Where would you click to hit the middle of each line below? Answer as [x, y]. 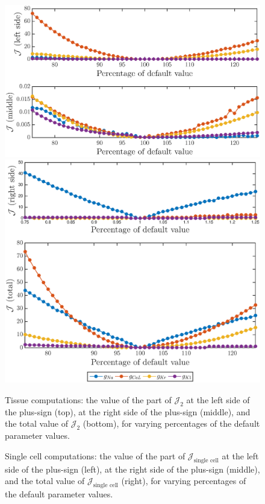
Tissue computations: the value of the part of [88, 399]
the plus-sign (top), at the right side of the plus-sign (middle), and [128, 411]
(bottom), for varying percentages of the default [171, 423]
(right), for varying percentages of [184, 481]
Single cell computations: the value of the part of [95, 455]
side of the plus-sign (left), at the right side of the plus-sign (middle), [132, 469]
